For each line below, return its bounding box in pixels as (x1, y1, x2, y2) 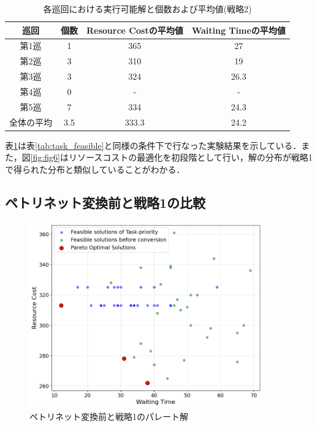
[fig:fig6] (30, 151, 60, 164)
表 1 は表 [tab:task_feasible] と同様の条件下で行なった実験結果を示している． (5, 139, 302, 151)
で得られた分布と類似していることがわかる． (5, 162, 185, 175)
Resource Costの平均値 (86, 23, 183, 36)
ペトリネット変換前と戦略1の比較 (5, 192, 206, 211)
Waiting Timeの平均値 (191, 23, 286, 36)
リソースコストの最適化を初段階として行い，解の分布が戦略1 (68, 151, 313, 164)
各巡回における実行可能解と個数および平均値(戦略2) (43, 2, 252, 15)
